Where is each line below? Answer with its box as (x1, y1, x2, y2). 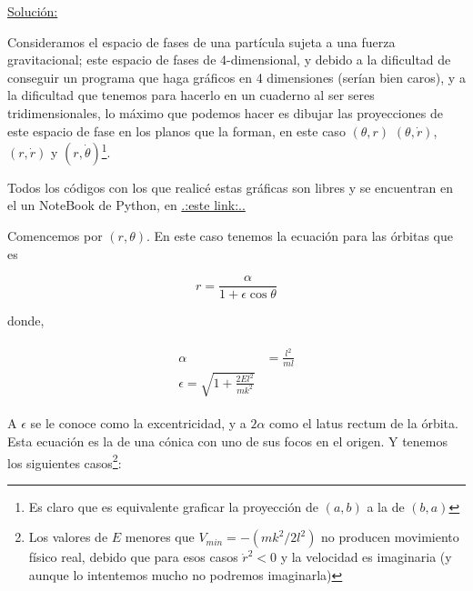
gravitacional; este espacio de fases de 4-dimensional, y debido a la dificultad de (7, 50, 451, 69)
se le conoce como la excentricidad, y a (30, 414, 247, 433)
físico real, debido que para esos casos (28, 547, 238, 566)
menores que (125, 527, 195, 546)
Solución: (7, 2, 58, 20)
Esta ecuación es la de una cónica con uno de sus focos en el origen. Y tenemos (7, 431, 448, 450)
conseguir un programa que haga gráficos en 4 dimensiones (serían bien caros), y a (7, 67, 466, 86)
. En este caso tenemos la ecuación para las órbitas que (146, 226, 453, 245)
